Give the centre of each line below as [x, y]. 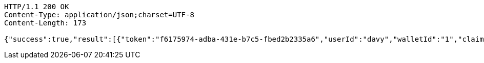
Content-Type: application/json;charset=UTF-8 [99, 15]
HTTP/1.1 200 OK [37, 7]
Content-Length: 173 [45, 23]
